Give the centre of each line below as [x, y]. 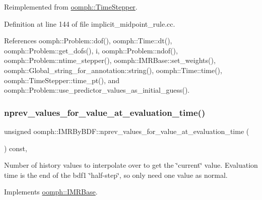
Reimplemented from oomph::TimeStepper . [71, 7]
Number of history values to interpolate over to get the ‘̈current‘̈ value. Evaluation [131, 165]
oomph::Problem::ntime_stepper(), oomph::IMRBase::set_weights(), [110, 60]
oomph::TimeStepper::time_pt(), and [62, 80]
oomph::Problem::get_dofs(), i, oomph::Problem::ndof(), [91, 50]
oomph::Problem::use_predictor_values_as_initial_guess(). [97, 90]
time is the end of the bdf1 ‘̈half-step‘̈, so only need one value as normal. [116, 175]
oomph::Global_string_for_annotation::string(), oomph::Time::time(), [113, 70]
